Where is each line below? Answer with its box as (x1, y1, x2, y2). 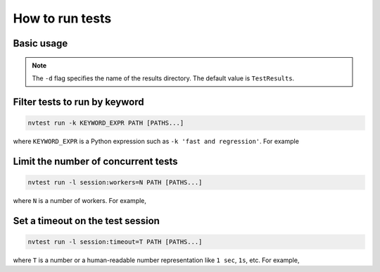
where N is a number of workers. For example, (13, 196, 147, 204)
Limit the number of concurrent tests (13, 155, 178, 167)
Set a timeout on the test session (13, 215, 160, 227)
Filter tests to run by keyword (13, 96, 144, 108)
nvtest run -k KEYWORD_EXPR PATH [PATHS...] (27, 118, 184, 127)
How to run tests (13, 11, 112, 26)
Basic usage (13, 37, 68, 49)
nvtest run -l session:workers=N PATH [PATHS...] (27, 178, 203, 186)
